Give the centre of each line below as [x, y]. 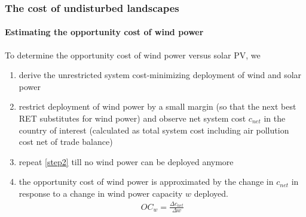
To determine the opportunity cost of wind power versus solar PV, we [133, 55]
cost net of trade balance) [66, 142]
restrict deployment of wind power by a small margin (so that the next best [157, 106]
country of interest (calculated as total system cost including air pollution [154, 130]
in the [275, 118]
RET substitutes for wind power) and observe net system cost [132, 118]
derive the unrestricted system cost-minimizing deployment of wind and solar [160, 75]
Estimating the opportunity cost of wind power [104, 32]
